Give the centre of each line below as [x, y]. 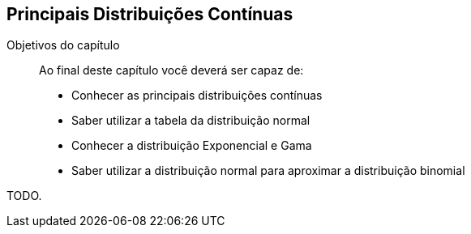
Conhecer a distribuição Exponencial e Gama [192, 146]
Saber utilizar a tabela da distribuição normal [191, 121]
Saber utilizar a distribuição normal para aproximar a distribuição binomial [268, 171]
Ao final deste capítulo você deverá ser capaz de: [171, 70]
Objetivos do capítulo [63, 45]
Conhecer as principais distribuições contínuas [197, 96]
